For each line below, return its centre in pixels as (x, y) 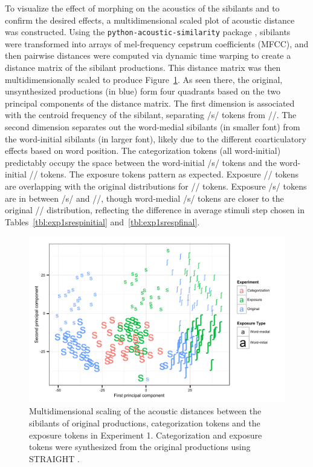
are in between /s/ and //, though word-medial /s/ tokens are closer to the (144, 198)
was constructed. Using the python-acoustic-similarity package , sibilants (148, 32)
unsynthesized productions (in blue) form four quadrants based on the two (143, 91)
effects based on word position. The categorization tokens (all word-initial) (143, 151)
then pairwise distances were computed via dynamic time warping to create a (148, 55)
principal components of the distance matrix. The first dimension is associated (150, 103)
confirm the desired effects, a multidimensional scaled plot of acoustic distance (150, 20)
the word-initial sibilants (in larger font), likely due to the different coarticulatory (156, 138)
